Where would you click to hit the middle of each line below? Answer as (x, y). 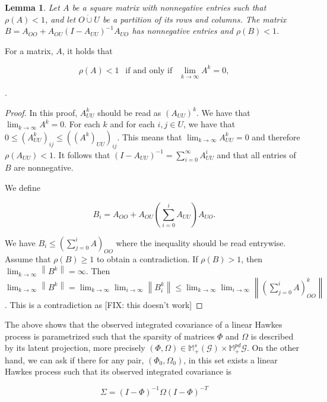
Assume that (28, 259)
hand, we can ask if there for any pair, (74, 359)
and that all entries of (256, 154)
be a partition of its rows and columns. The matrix (194, 19)
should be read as (129, 112)
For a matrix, (29, 50)
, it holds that (87, 50)
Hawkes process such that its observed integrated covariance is (118, 371)
